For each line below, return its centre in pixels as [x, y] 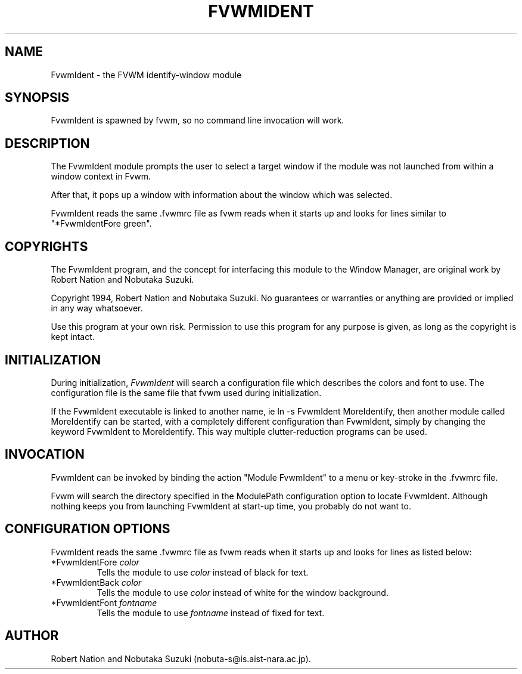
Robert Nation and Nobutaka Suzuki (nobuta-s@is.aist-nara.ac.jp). [181, 658]
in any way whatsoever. [97, 308]
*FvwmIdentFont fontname [104, 602]
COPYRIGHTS [46, 246]
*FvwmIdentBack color [96, 582]
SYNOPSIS [37, 98]
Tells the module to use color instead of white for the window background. [243, 592]
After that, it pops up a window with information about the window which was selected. [222, 195]
